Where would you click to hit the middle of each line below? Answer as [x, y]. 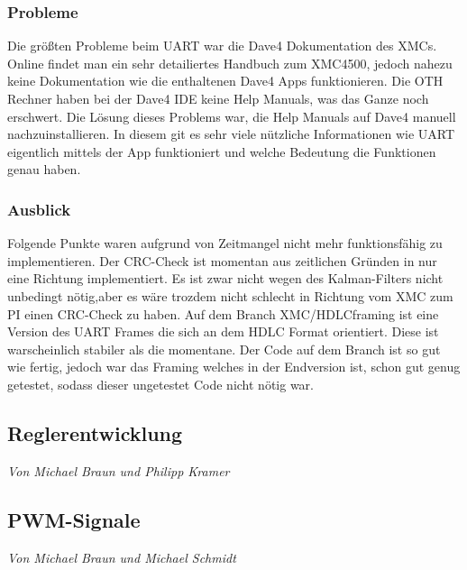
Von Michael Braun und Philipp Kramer [119, 470]
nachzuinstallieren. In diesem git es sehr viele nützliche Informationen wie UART [231, 134]
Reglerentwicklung [95, 432]
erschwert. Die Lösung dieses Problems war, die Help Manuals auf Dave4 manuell [232, 116]
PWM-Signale [74, 519]
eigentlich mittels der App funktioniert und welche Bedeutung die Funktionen [222, 151]
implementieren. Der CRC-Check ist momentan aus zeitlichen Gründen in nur [222, 260]
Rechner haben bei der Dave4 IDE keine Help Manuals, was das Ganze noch [218, 98]
